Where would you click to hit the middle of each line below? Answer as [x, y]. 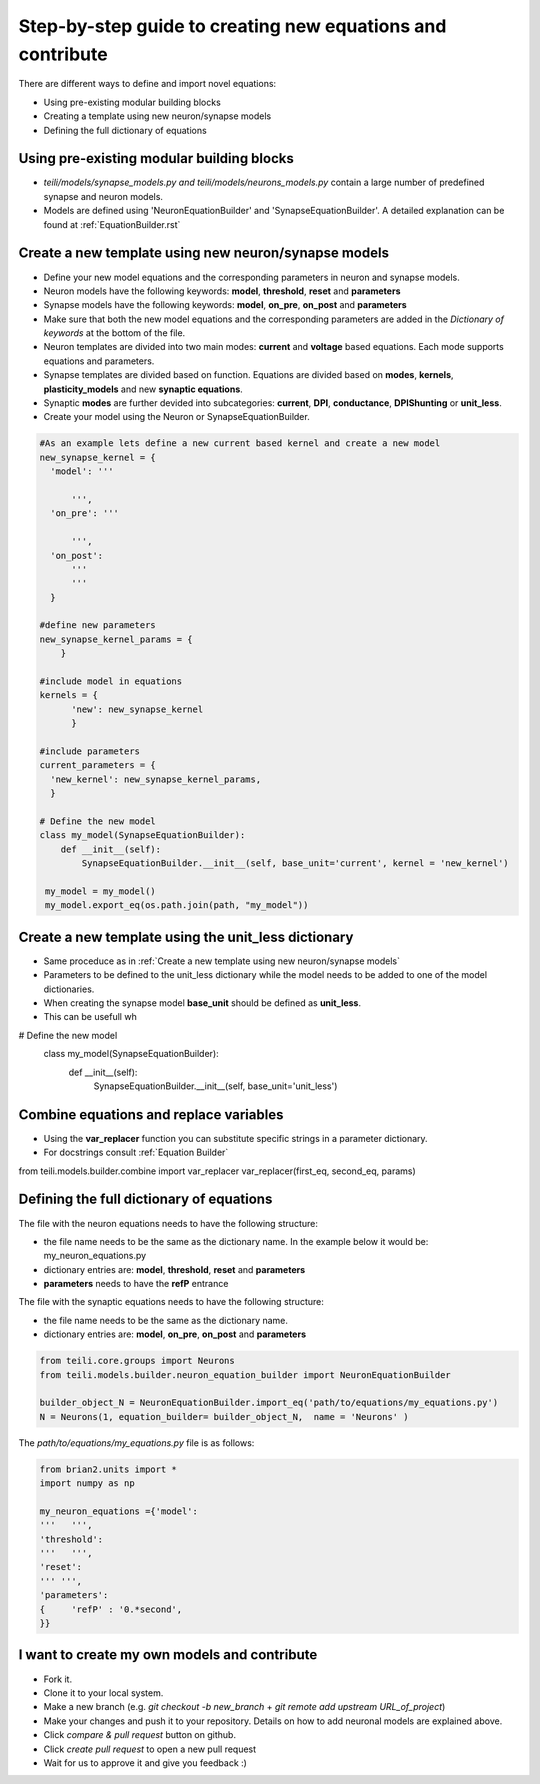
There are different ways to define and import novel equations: [147, 84]
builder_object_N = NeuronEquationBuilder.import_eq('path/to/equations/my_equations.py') [269, 1403]
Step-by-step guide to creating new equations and [232, 26]
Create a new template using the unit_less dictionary [186, 936]
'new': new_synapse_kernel [137, 709]
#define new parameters [98, 625]
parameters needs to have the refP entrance [136, 1284]
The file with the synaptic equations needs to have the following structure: [171, 1302]
